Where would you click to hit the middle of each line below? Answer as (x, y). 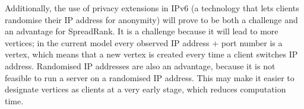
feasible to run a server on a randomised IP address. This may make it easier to (150, 77)
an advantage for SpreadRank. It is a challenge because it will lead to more (142, 31)
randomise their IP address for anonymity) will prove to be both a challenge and (151, 19)
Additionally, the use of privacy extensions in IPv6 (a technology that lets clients (152, 8)
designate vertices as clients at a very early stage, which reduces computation (145, 89)
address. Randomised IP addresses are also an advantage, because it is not (140, 65)
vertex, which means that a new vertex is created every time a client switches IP (151, 54)
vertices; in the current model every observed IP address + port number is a (144, 42)
